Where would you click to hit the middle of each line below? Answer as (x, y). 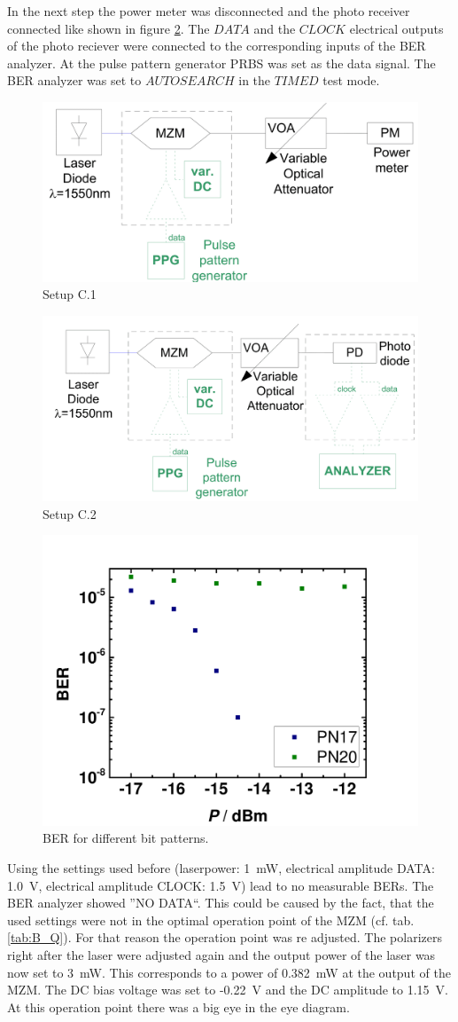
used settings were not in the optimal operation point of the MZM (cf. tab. (211, 920)
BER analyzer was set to (74, 80)
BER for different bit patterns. (126, 838)
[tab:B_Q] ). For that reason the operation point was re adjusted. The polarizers (225, 937)
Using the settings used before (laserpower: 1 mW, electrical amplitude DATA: (221, 868)
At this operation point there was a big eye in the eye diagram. (179, 1006)
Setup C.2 (70, 513)
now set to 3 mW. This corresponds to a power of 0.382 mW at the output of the (229, 972)
